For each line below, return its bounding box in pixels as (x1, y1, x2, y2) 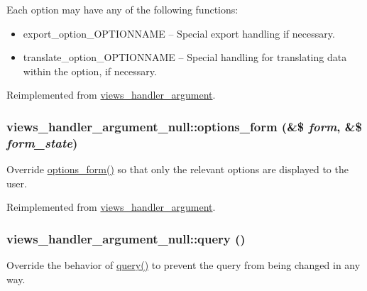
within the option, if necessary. (23, 63, 157, 78)
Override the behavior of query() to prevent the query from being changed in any (6, 258, 361, 273)
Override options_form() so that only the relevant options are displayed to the (6, 162, 349, 177)
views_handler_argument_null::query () (6, 229, 246, 247)
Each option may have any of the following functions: (6, 2, 239, 16)
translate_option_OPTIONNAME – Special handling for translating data (23, 50, 347, 65)
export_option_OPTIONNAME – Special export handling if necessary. (23, 26, 335, 40)
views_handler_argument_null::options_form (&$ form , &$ (6, 117, 362, 135)
